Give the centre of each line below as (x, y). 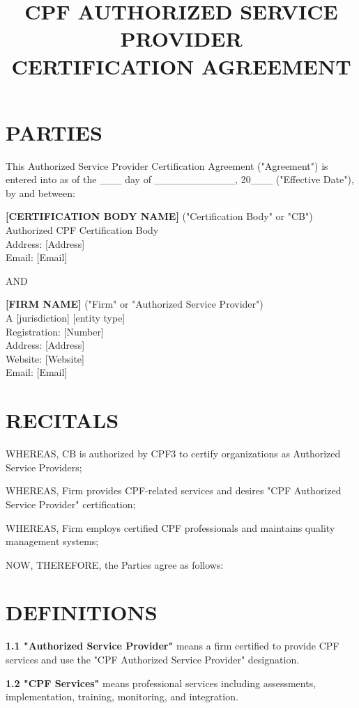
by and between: (40, 192)
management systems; (52, 541)
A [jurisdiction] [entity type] (66, 318)
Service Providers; (44, 467)
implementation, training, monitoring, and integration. (122, 697)
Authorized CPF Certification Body (82, 230)
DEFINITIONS (82, 612)
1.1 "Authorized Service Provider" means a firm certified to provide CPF (173, 646)
